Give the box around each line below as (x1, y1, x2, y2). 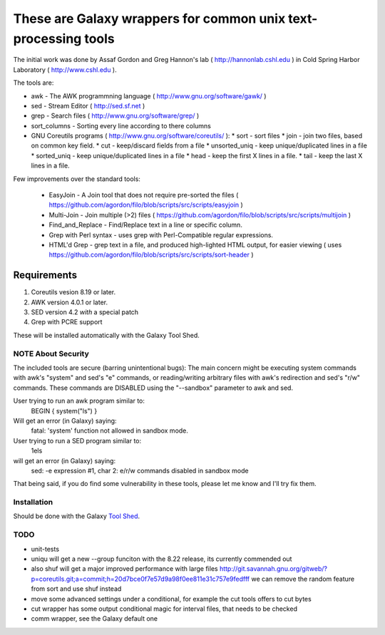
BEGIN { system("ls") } (31, 406, 98, 415)
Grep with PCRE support (31, 318, 103, 326)
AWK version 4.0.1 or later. (31, 298, 108, 306)
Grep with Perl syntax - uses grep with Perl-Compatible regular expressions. (48, 230, 274, 239)
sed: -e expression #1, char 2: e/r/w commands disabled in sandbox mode (31, 466, 249, 475)
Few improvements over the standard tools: (13, 175, 140, 183)
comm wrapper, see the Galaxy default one (31, 614, 158, 623)
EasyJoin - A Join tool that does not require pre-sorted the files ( (48, 191, 239, 200)
